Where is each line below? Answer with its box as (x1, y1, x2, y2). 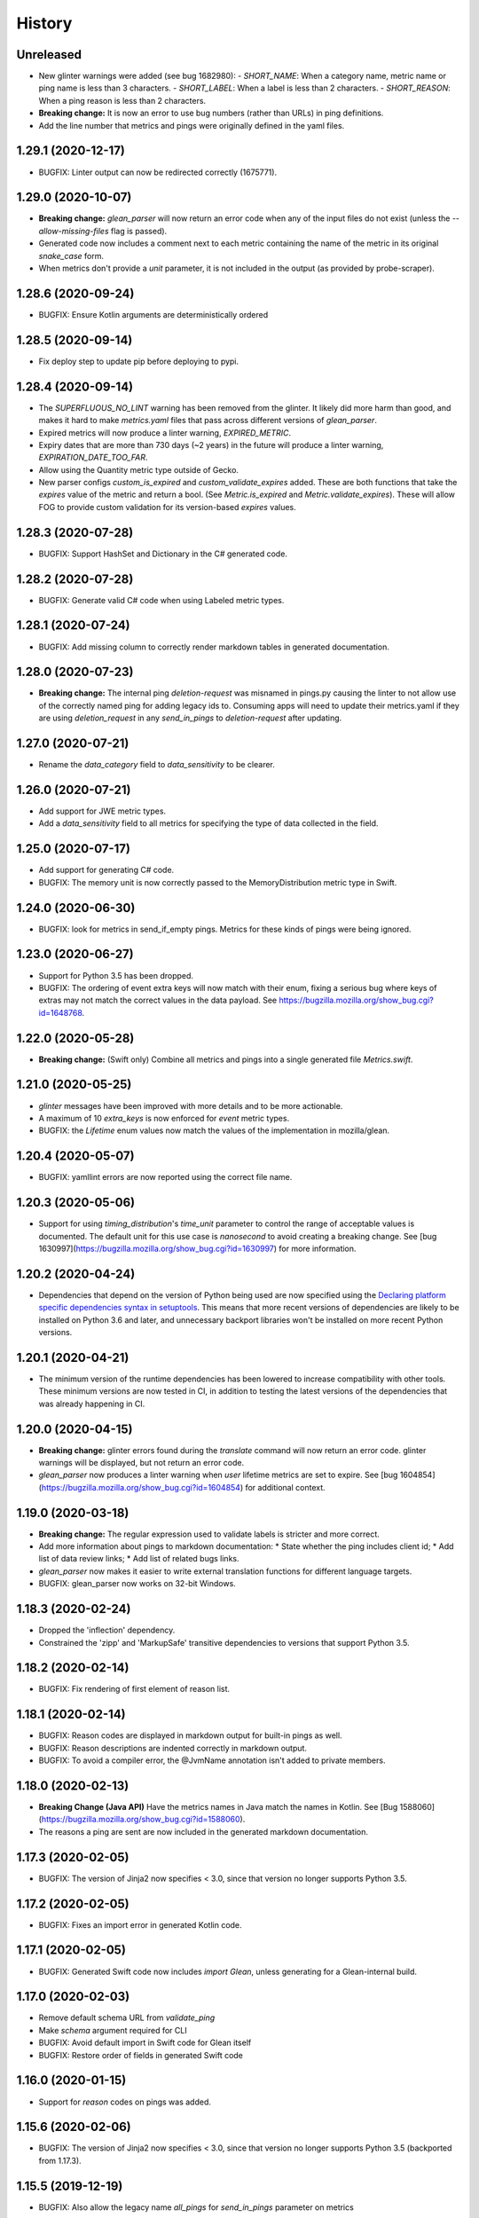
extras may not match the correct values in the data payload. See (38, 995, 278, 1006)
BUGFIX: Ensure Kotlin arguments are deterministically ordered (38, 309, 269, 319)
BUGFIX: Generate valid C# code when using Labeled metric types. (38, 594, 285, 605)
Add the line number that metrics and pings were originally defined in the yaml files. (38, 120, 345, 130)
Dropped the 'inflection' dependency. (38, 1624, 176, 1636)
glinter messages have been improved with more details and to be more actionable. (38, 1100, 343, 1111)
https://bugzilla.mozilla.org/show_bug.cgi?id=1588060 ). (41, 1814, 246, 1825)
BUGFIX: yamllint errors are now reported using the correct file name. (38, 1172, 293, 1183)
